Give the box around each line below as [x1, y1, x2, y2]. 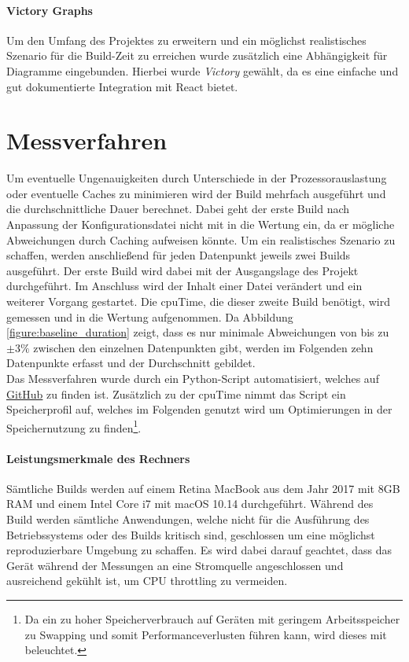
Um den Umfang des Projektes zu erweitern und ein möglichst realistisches [6, 31, 367, 48]
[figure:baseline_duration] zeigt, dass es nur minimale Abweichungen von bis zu [6, 324, 389, 340]
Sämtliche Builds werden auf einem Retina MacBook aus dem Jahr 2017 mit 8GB [6, 480, 400, 496]
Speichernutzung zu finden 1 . [6, 417, 142, 436]
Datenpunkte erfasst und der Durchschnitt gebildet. [6, 355, 256, 371]
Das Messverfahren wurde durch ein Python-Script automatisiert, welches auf [6, 370, 379, 387]
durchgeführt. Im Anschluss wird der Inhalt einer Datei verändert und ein [6, 278, 363, 294]
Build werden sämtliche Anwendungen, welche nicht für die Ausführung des [6, 511, 370, 528]
